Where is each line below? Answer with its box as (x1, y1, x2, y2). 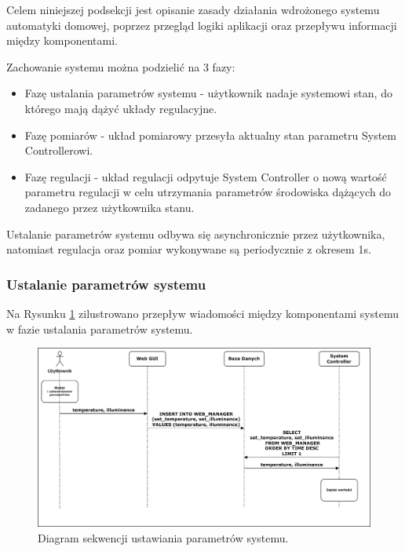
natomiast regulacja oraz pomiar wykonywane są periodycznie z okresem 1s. (6, 241, 371, 257)
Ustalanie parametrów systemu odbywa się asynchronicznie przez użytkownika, (6, 225, 385, 242)
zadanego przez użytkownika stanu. (24, 199, 195, 215)
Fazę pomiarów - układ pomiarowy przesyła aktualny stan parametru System (24, 126, 396, 143)
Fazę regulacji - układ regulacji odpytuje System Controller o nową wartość (24, 168, 387, 184)
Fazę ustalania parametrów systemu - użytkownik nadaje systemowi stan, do (24, 85, 392, 101)
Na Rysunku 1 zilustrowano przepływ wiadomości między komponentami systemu (6, 305, 399, 321)
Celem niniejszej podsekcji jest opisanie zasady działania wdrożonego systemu (6, 2, 380, 17)
